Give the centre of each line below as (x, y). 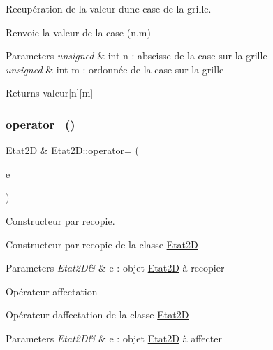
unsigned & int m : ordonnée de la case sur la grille (115, 69)
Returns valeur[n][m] (50, 93)
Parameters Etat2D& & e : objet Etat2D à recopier (115, 268)
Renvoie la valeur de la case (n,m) (78, 32)
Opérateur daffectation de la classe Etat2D (97, 315)
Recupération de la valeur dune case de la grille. (109, 8)
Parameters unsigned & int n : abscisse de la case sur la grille (136, 56)
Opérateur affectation (52, 291)
